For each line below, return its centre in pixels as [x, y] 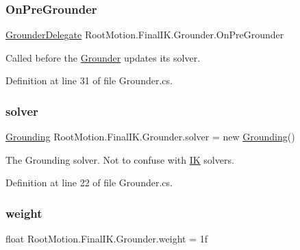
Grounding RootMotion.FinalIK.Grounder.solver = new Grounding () [150, 137]
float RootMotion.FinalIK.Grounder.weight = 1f [107, 239]
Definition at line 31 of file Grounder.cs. [89, 80]
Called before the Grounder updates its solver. [103, 57]
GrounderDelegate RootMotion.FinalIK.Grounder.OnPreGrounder [145, 35]
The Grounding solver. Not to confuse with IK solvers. [120, 159]
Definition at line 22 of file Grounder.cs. [89, 183]
